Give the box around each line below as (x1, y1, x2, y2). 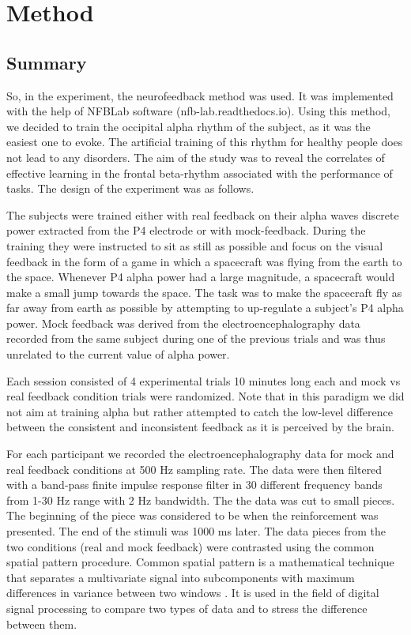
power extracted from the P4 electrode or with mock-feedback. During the (6, 222, 366, 239)
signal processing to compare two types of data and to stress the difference (6, 599, 368, 616)
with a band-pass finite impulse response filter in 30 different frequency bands (6, 476, 383, 493)
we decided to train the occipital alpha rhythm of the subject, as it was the (6, 118, 371, 134)
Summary (6, 50, 87, 74)
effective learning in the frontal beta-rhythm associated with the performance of (6, 164, 393, 181)
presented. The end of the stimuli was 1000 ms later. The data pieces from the (6, 523, 386, 539)
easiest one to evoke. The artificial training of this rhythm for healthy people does (6, 133, 403, 150)
